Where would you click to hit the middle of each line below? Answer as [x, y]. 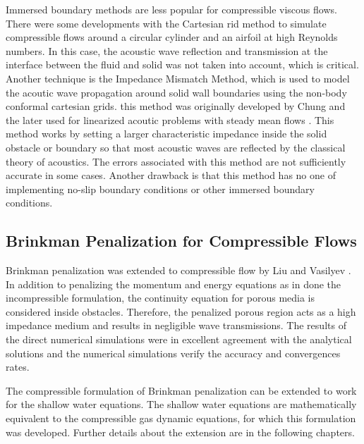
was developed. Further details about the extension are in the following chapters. [180, 432]
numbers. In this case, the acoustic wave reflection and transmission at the [167, 50]
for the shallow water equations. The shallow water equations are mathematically [181, 404]
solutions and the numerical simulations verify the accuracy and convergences [173, 353]
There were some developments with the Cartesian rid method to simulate [166, 23]
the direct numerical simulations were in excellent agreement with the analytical [179, 339]
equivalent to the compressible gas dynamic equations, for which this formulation [181, 418]
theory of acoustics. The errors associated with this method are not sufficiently [176, 161]
